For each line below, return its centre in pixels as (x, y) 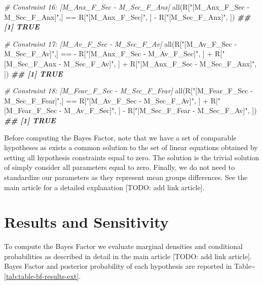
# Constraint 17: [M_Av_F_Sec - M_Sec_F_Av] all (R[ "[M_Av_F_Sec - (121, 43)
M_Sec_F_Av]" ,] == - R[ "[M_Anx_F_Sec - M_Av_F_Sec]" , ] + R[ (113, 54)
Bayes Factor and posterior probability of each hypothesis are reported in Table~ (130, 266)
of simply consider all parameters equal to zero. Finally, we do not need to (120, 167)
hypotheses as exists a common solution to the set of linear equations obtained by (131, 147)
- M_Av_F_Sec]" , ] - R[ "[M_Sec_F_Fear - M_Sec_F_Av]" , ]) (158, 110)
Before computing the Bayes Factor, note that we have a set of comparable (120, 137)
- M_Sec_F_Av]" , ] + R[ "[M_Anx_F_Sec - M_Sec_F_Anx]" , (158, 63)
